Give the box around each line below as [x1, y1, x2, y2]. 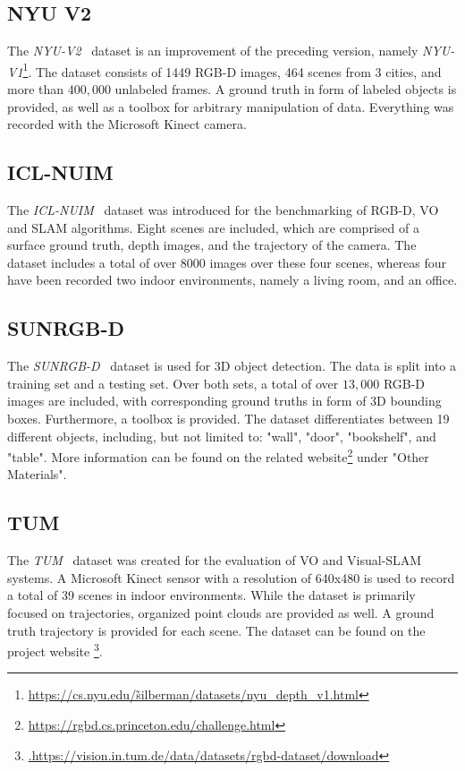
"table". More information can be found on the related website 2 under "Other [7, 445, 429, 466]
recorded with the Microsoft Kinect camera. [7, 115, 247, 133]
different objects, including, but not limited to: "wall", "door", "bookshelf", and [7, 426, 436, 445]
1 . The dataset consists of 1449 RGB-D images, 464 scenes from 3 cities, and [22, 59, 442, 81]
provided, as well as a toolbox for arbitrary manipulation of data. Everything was [7, 97, 454, 116]
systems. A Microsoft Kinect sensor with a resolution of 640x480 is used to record [7, 568, 455, 587]
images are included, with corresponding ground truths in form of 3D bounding [7, 391, 442, 410]
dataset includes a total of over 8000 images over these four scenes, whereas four [7, 253, 447, 271]
